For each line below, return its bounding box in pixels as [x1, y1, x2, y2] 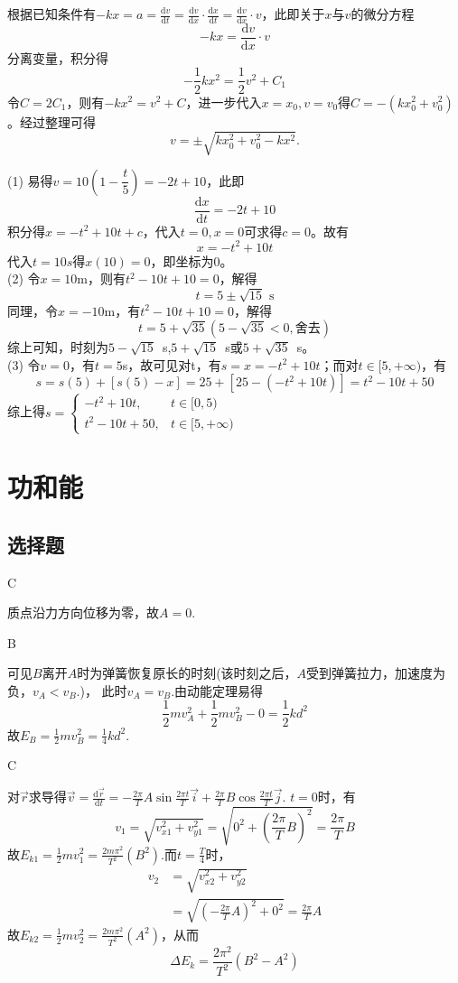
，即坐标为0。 [150, 251, 233, 270]
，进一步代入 [185, 92, 262, 111]
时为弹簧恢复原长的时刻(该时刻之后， [77, 663, 297, 682]
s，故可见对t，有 [122, 355, 221, 374]
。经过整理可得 [7, 112, 96, 131]
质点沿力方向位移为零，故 [7, 603, 159, 622]
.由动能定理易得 [171, 681, 264, 700]
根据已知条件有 [7, 5, 96, 23]
